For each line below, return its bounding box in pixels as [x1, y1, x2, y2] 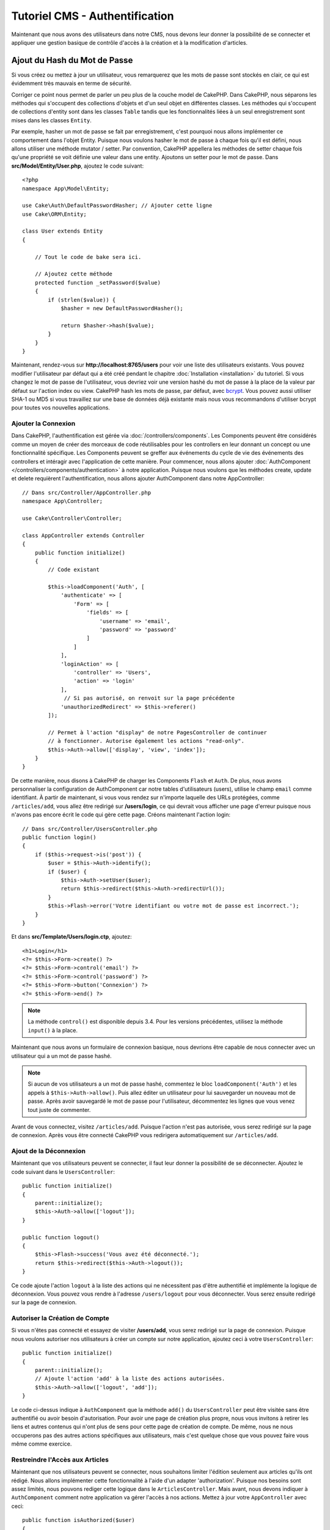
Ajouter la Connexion [11, 419, 76, 428]
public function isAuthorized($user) [22, 1517, 136, 1524]
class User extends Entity [22, 228, 103, 235]
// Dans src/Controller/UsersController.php [22, 825, 158, 832]
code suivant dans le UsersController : [11, 1168, 116, 1175]
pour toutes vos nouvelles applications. [11, 404, 110, 411]
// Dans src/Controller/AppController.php [22, 489, 152, 496]
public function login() [22, 834, 97, 841]
